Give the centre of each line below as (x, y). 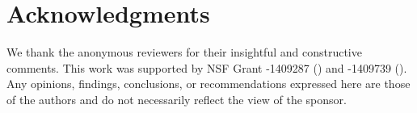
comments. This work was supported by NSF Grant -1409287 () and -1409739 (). (207, 67)
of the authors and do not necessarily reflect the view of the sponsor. (177, 99)
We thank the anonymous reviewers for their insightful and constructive (184, 52)
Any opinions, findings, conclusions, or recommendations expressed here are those (208, 84)
